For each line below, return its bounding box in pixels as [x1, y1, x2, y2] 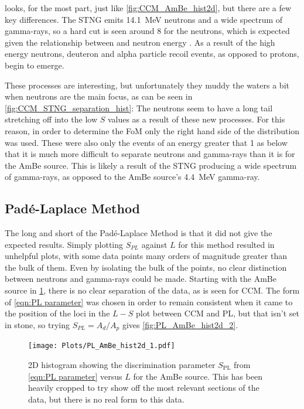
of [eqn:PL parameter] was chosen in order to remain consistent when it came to [5, 295, 293, 308]
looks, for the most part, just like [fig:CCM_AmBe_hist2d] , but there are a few [5, 2, 292, 13]
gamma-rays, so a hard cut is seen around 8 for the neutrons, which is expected [5, 25, 290, 37]
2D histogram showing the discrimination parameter [28, 358, 216, 370]
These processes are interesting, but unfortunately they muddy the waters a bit [5, 79, 289, 91]
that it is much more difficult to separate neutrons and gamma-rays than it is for [5, 148, 295, 160]
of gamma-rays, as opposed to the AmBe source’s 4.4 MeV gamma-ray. [5, 171, 260, 183]
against [141, 238, 168, 250]
